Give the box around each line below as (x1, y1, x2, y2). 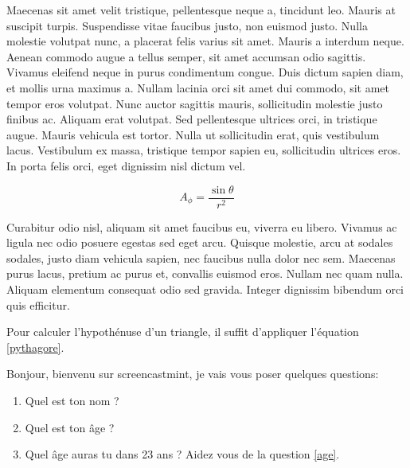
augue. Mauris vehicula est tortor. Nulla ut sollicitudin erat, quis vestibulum (6, 126, 380, 142)
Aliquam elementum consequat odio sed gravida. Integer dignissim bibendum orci (6, 280, 404, 297)
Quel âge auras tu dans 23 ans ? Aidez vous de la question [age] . (25, 446, 340, 462)
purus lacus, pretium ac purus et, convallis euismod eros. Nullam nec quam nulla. (6, 265, 404, 282)
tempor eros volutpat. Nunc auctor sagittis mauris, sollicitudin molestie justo (6, 95, 383, 111)
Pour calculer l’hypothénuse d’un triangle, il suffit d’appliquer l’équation (6, 323, 359, 340)
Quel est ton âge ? (25, 419, 115, 435)
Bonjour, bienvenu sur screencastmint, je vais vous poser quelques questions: (6, 365, 379, 382)
